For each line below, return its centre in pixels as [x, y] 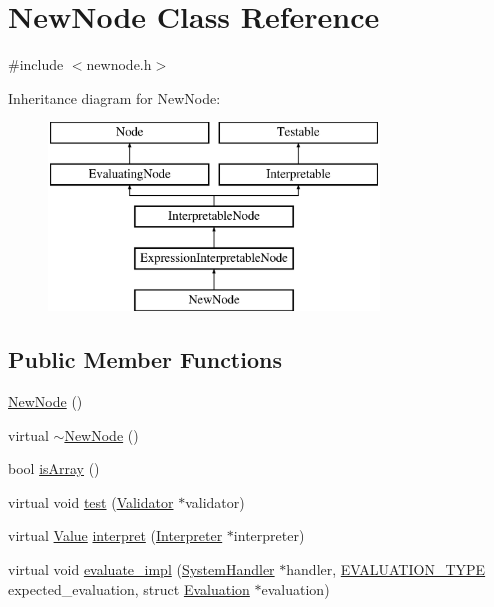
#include [36, 64]
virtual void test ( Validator [91, 501]
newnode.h [119, 64]
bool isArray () [54, 468]
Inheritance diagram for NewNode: [114, 97]
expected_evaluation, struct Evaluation [129, 588]
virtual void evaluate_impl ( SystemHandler [141, 569]
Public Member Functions [145, 359]
